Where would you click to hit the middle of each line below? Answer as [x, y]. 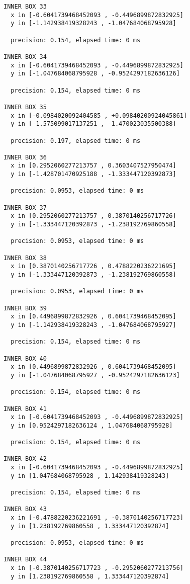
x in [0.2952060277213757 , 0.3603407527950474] [93, 166]
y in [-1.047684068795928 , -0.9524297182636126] [95, 74]
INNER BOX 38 [25, 258]
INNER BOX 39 [25, 308]
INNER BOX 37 [25, 207]
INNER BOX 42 [25, 459]
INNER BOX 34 [25, 57]
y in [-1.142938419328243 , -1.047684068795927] [93, 325]
